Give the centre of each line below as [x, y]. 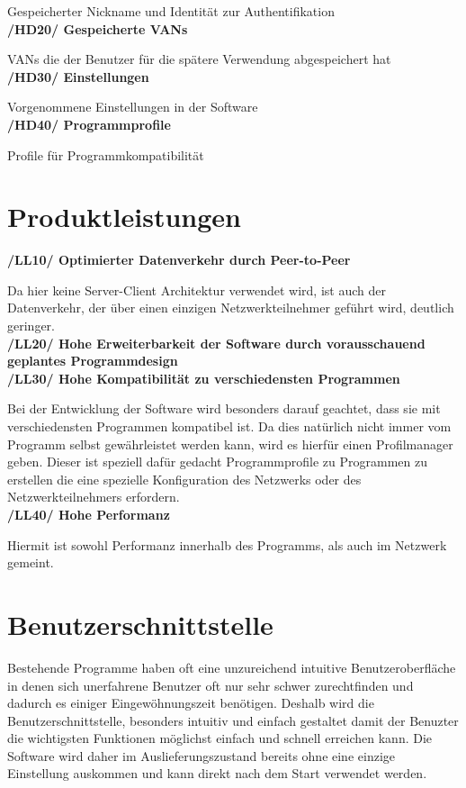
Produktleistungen [124, 217]
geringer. [31, 326]
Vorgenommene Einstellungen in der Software [133, 107]
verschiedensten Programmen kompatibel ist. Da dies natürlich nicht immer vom [229, 426]
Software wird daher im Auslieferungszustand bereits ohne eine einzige [202, 755]
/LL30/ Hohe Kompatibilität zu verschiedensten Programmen [204, 378]
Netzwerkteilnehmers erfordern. [94, 497]
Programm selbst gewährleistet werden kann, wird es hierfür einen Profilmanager [230, 444]
